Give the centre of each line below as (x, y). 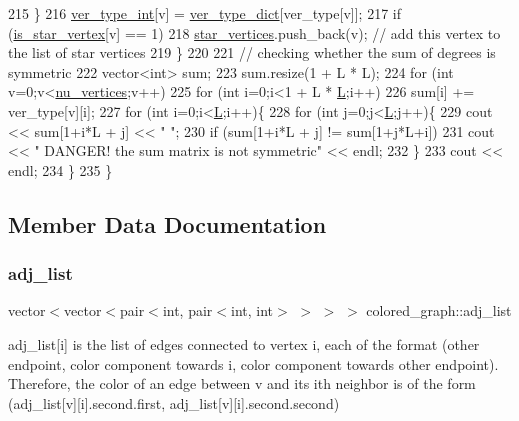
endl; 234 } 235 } (60, 169)
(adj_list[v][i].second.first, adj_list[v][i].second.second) (174, 402)
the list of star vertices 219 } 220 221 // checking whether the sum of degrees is (252, 52)
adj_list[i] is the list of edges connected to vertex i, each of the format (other (244, 343)
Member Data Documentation (167, 223)
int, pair (187, 310)
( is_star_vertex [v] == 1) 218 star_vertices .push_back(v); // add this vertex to (254, 32)
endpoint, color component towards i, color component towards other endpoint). (253, 363)
